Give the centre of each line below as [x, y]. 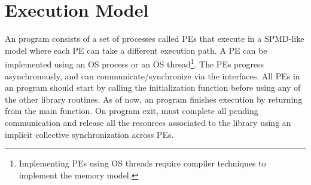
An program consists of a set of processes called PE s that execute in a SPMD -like [155, 38]
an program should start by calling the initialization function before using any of [153, 87]
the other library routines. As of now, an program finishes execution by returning [154, 99]
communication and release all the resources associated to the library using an [148, 122]
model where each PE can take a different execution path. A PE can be [136, 50]
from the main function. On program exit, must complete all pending [132, 111]
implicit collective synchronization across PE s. [89, 134]
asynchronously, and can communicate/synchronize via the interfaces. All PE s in [153, 75]
